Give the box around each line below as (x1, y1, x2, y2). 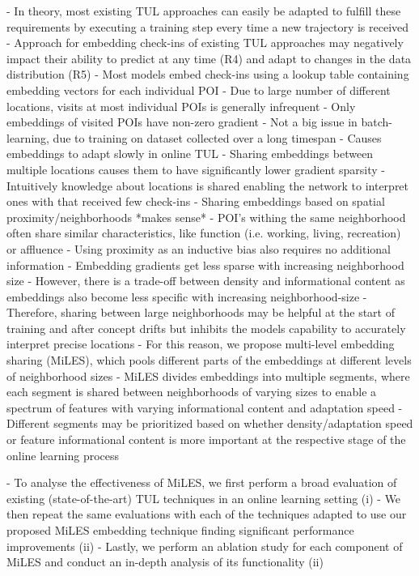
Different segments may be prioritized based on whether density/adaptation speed (6, 415, 413, 432)
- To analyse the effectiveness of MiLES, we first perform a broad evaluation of (6, 474, 397, 491)
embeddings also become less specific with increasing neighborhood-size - (6, 288, 367, 305)
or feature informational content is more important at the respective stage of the (6, 431, 406, 448)
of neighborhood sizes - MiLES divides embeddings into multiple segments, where (6, 367, 410, 384)
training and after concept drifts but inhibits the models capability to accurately (6, 319, 406, 336)
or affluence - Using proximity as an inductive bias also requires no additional (6, 240, 391, 257)
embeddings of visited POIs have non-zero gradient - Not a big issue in (6, 113, 358, 130)
